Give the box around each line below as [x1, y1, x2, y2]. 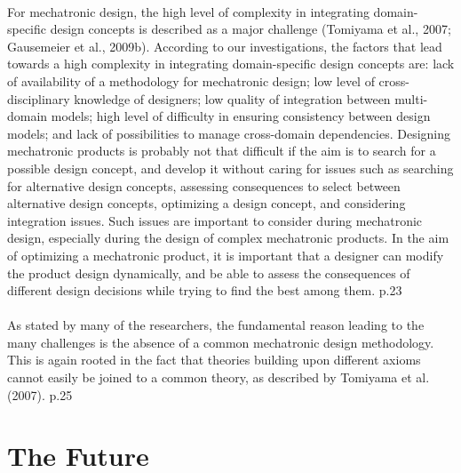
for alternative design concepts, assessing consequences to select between [7, 176, 401, 195]
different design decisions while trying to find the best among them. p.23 [7, 281, 402, 300]
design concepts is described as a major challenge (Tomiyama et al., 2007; [50, 20, 451, 38]
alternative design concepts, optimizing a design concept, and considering [7, 194, 406, 212]
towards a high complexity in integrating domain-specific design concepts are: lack [7, 54, 455, 73]
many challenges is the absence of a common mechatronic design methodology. [7, 333, 434, 351]
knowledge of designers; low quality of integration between [74, 89, 391, 108]
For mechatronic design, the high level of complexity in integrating [7, 2, 370, 20]
